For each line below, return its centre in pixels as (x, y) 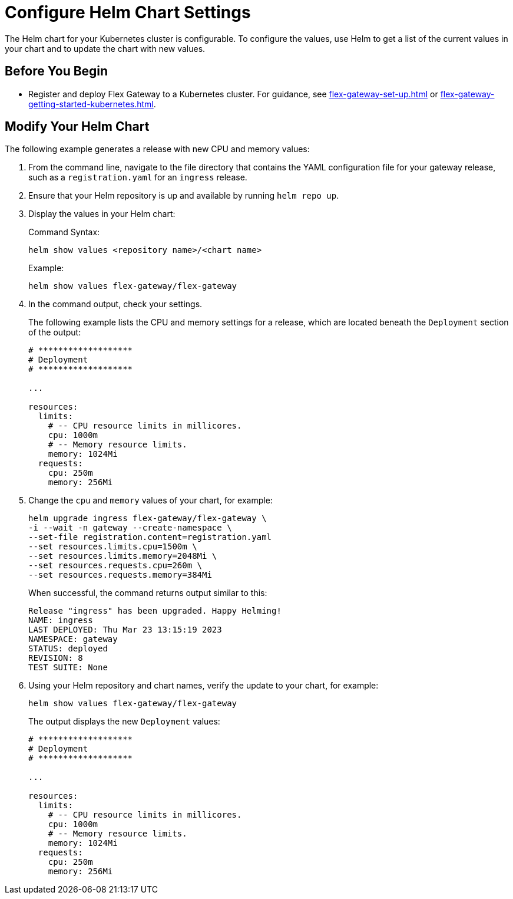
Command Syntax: (64, 232)
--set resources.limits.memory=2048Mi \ (123, 556)
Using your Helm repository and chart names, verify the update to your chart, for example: (203, 686)
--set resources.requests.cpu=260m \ (115, 566)
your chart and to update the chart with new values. (105, 48)
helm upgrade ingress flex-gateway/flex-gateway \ (148, 518)
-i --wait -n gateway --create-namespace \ (130, 528)
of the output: (55, 332)
